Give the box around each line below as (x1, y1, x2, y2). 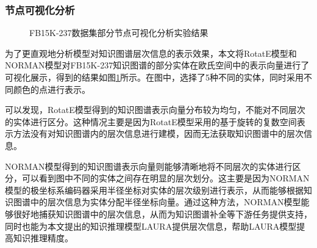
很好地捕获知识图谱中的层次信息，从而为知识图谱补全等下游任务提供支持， (13, 207, 312, 220)
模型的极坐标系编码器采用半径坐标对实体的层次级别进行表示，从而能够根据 (5, 183, 304, 196)
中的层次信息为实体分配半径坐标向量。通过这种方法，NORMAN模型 (30, 195, 301, 208)
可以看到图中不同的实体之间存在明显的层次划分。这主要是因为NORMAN (21, 172, 310, 184)
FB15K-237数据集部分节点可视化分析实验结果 (29, 26, 208, 39)
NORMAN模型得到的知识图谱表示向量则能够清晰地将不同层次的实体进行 (5, 159, 293, 172)
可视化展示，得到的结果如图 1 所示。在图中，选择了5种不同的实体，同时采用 (5, 71, 304, 83)
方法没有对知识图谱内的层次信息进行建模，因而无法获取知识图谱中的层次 (13, 127, 304, 140)
